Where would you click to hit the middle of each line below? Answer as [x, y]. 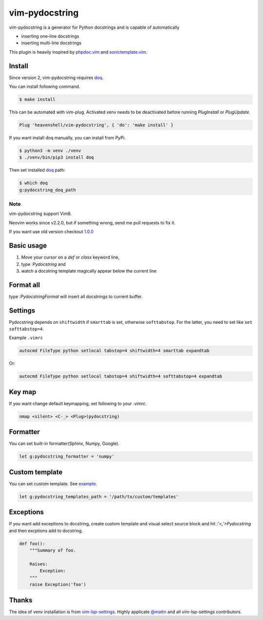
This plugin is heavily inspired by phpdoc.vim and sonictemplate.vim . [78, 52]
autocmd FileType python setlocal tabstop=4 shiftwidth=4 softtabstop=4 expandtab [121, 376]
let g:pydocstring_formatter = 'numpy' [67, 457]
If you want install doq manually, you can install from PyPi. [67, 138]
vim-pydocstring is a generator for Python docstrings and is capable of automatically [94, 27]
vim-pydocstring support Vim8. [40, 214]
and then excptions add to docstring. [46, 530]
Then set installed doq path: [37, 170]
